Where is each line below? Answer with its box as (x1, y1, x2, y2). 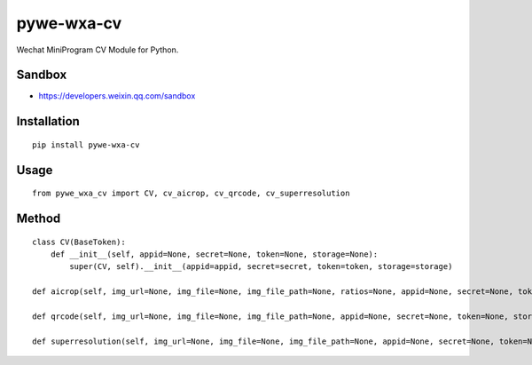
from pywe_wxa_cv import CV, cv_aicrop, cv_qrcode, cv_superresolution (32, 188, 350, 199)
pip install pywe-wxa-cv (32, 139, 140, 150)
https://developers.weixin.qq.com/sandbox (38, 91, 196, 101)
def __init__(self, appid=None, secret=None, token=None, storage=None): (50, 250, 379, 259)
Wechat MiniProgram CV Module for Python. (16, 44, 179, 55)
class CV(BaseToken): (32, 236, 126, 247)
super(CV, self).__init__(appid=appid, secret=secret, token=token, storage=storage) (69, 262, 453, 272)
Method (16, 211, 61, 226)
